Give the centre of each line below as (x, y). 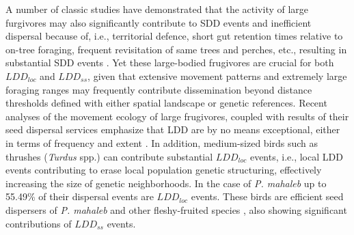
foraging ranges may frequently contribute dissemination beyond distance (159, 89)
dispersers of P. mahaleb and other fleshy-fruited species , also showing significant (176, 209)
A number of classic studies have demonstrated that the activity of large (157, 9)
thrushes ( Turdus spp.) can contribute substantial (109, 156)
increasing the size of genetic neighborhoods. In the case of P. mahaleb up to (166, 183)
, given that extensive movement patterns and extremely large (217, 75)
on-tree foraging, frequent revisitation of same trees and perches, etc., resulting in (176, 49)
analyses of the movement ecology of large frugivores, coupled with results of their (177, 116)
